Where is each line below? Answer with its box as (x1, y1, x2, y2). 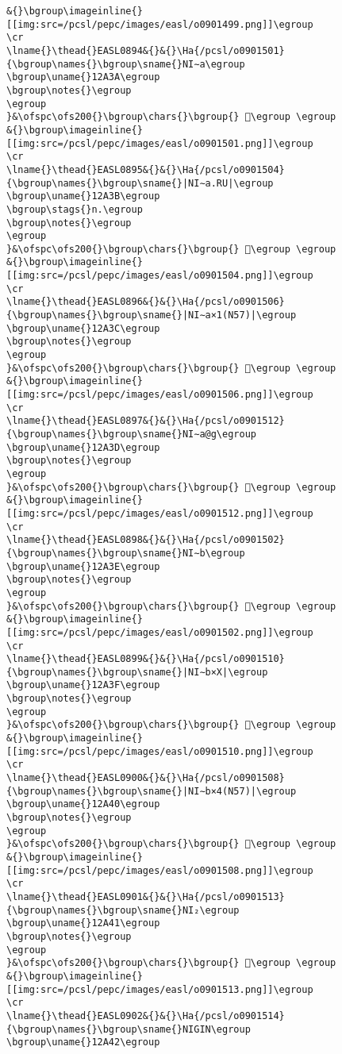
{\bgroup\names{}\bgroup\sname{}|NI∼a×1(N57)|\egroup (6, 310, 297, 321)
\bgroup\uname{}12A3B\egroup (6, 190, 160, 202)
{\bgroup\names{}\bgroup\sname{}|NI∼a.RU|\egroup (6, 177, 274, 189)
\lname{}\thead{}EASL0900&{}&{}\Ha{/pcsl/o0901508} (6, 772, 285, 784)
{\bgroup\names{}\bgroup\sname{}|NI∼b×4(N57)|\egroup (6, 785, 297, 797)
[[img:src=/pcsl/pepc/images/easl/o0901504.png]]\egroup (6, 270, 313, 282)
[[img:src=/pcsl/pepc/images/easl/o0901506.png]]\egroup (6, 389, 313, 401)
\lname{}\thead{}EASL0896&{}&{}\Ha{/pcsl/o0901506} (6, 296, 285, 308)
